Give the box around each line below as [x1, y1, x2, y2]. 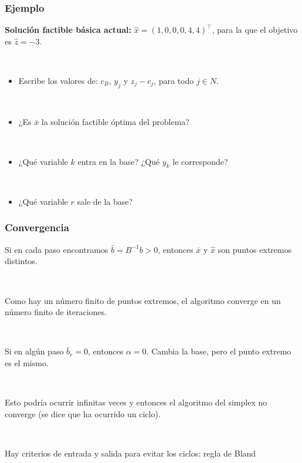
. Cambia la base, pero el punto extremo [146, 345, 291, 357]
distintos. [5, 255, 38, 267]
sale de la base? [77, 195, 133, 207]
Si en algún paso [5, 345, 64, 357]
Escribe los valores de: [18, 75, 98, 86]
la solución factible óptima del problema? [41, 116, 189, 128]
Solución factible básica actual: [5, 23, 132, 36]
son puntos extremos [218, 243, 292, 255]
